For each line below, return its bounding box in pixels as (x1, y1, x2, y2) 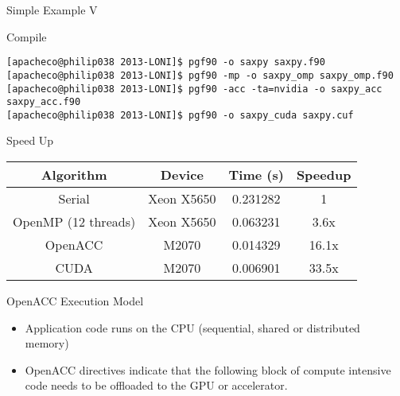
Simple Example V (6, 2, 98, 17)
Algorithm (41, 165, 107, 184)
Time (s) (228, 165, 284, 184)
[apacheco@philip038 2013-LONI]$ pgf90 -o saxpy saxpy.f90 (6, 56, 325, 68)
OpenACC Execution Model (6, 293, 144, 309)
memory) (25, 335, 69, 351)
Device (160, 165, 204, 184)
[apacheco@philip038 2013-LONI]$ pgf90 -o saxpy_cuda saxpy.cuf (6, 109, 354, 121)
